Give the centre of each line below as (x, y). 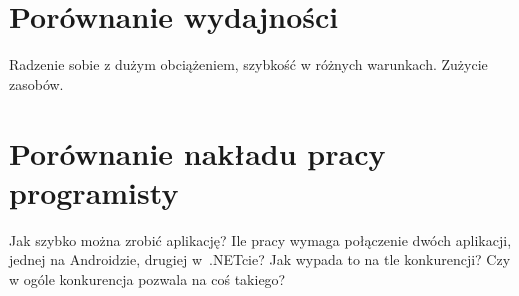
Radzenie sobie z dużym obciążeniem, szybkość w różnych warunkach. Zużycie (248, 64)
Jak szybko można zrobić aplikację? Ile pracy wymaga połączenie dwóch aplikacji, (260, 239)
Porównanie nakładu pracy (197, 152)
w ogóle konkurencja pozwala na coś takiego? (147, 278)
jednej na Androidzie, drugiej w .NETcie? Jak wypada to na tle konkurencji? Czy (260, 259)
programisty (94, 191)
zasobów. (36, 83)
